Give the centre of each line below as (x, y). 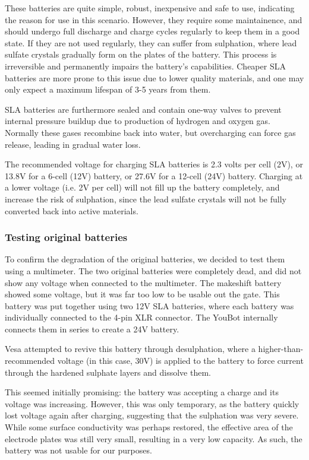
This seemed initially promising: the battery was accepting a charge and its (142, 392)
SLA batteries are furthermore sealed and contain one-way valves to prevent (143, 109)
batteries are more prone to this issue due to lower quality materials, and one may (154, 77)
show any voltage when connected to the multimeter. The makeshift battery (143, 282)
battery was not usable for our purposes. (78, 450)
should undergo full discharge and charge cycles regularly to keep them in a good (152, 31)
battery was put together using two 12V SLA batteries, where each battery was (149, 305)
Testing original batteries (66, 237)
